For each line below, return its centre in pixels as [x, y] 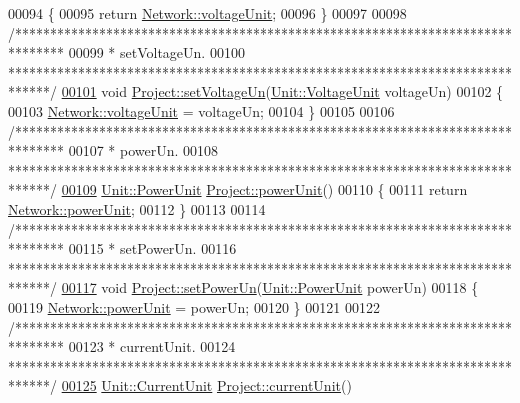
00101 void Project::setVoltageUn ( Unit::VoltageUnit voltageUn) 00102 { [282, 91]
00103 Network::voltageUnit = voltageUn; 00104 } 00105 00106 [201, 110]
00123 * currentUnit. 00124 [152, 346]
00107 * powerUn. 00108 [143, 150]
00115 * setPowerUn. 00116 [152, 248]
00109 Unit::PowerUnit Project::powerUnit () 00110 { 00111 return [264, 189]
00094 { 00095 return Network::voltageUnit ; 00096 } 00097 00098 [207, 13]
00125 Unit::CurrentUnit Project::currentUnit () [206, 385]
